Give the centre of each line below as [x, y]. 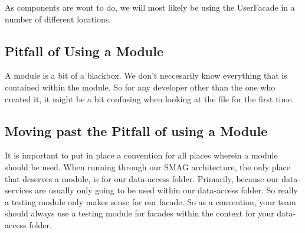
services [19, 190]
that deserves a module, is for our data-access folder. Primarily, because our [142, 178]
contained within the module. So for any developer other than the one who [140, 87]
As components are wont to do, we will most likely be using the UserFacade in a [150, 7]
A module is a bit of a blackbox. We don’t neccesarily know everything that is [146, 75]
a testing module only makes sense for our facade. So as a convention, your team [150, 201]
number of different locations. [58, 19]
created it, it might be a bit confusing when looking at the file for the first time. [150, 98]
